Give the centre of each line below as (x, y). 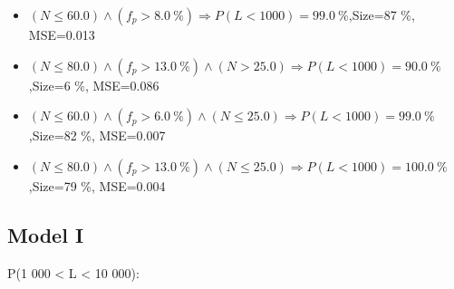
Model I (46, 234)
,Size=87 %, (382, 14)
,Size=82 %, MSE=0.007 (97, 135)
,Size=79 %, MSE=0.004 (97, 185)
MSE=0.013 (62, 34)
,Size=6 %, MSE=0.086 (94, 85)
